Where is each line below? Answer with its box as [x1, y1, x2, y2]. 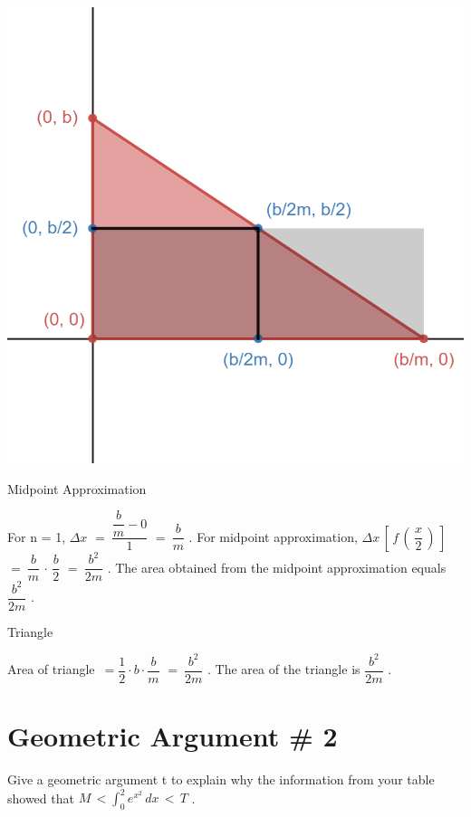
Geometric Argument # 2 [7, 717, 338, 755]
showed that [7, 788, 74, 807]
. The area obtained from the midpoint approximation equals [107, 557, 447, 576]
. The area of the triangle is [207, 660, 360, 679]
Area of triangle [7, 660, 95, 679]
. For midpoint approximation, [188, 527, 358, 546]
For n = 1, [7, 527, 66, 546]
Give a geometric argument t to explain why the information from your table [7, 770, 435, 789]
